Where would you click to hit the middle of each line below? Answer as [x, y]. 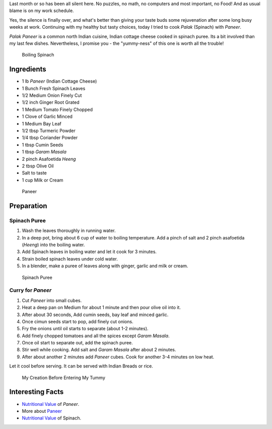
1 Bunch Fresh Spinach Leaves [54, 88]
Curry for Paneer [30, 290]
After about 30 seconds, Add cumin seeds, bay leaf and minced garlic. [95, 315]
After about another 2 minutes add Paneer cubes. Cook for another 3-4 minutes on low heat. [118, 357]
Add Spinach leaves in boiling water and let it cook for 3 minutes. [89, 252]
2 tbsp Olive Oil [38, 166]
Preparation [28, 206]
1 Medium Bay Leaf [42, 124]
